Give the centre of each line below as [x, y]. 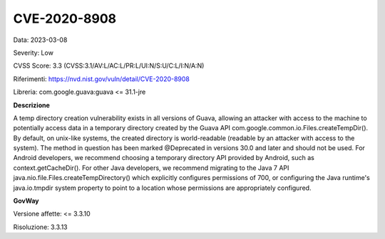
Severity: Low [33, 53]
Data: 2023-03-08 [40, 40]
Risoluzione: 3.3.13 [40, 227]
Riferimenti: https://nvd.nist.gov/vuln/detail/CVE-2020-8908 [102, 79]
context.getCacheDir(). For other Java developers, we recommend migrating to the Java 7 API [151, 168]
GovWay [26, 201]
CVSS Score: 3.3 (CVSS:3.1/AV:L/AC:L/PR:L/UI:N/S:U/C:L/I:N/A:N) [109, 66]
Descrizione [31, 105]
